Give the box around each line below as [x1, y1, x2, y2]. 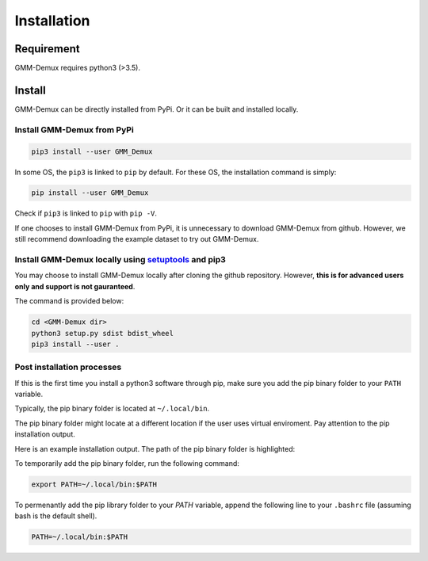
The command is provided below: [14, 296, 124, 306]
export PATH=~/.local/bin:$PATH [31, 480, 158, 489]
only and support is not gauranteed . [14, 281, 136, 291]
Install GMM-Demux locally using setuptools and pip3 [14, 254, 226, 265]
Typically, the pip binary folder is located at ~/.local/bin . [14, 404, 210, 414]
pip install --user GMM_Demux [31, 189, 149, 197]
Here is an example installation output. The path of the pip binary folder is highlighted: [14, 444, 296, 453]
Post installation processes [14, 361, 122, 372]
